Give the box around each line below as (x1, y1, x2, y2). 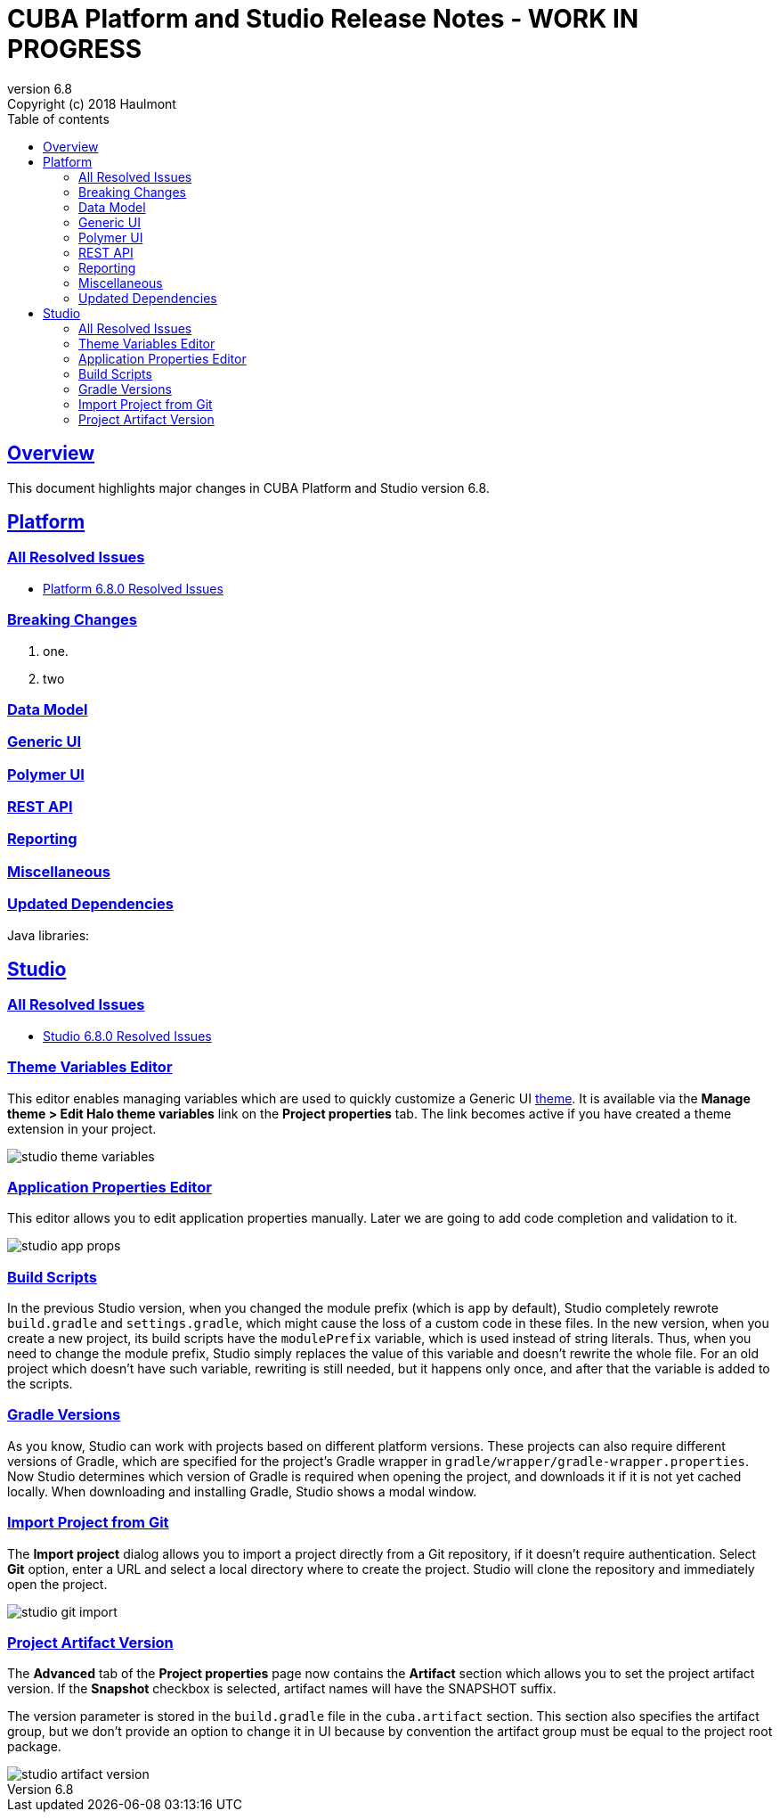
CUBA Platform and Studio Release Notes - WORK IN (7, 4, 639, 34)
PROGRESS (7, 34, 142, 64)
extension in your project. (7, 1120, 157, 1136)
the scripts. (7, 1376, 73, 1392)
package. (7, 1739, 61, 1755)
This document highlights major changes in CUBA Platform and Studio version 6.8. (7, 479, 490, 496)
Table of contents (7, 111, 110, 127)
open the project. (7, 1576, 108, 1592)
